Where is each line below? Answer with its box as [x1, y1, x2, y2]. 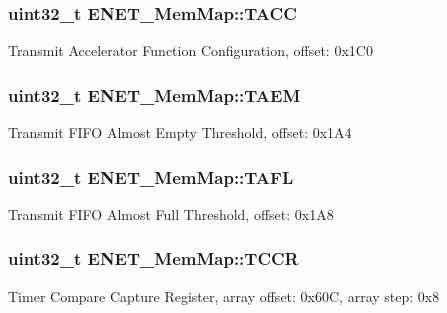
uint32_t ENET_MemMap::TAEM [8, 82, 301, 107]
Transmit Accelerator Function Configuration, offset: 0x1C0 [8, 40, 373, 61]
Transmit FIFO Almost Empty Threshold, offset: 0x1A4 [8, 122, 352, 143]
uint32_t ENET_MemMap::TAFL [8, 164, 294, 189]
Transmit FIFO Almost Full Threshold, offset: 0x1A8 [8, 203, 334, 224]
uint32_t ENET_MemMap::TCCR [8, 246, 299, 271]
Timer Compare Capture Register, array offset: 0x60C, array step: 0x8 [8, 285, 440, 306]
